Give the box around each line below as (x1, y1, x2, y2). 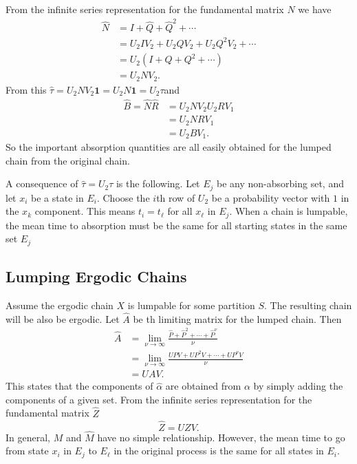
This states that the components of (6, 379, 153, 393)
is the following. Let (116, 176, 200, 191)
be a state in (31, 190, 84, 204)
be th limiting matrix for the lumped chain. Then (133, 311, 342, 326)
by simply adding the (253, 379, 343, 393)
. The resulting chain (264, 298, 352, 313)
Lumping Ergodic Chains (6, 266, 187, 287)
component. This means (34, 204, 136, 218)
